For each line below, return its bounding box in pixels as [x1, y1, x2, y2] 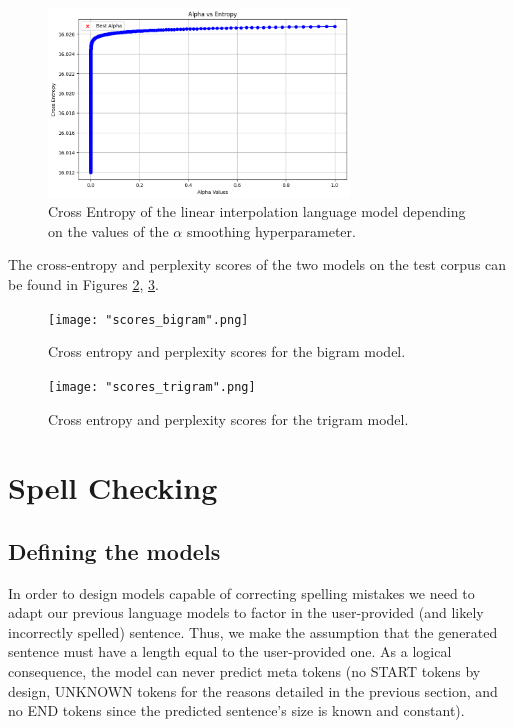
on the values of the [48, 220, 169, 241]
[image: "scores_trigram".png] [48, 379, 256, 394]
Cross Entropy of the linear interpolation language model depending [48, 201, 466, 222]
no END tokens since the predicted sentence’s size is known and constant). [8, 700, 465, 721]
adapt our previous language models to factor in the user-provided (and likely [8, 602, 484, 623]
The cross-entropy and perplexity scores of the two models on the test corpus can [8, 254, 507, 275]
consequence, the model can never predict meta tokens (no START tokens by [8, 661, 481, 682]
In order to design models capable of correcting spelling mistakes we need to [8, 582, 475, 603]
